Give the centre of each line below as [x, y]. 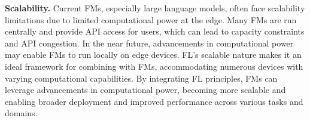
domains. [21, 113]
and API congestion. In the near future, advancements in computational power [149, 43]
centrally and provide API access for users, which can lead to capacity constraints [155, 31]
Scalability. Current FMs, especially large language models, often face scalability [155, 8]
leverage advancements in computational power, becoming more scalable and [145, 90]
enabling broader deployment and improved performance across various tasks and [154, 101]
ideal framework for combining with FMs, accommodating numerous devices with [154, 66]
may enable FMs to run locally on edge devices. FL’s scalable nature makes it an [153, 55]
